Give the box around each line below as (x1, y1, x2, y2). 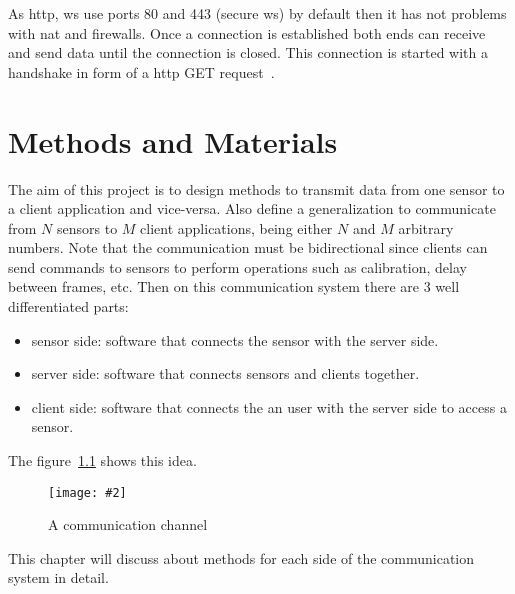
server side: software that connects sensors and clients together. (31, 363, 420, 384)
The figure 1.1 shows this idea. (8, 450, 197, 471)
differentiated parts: (8, 296, 129, 317)
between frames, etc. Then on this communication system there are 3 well (8, 276, 460, 297)
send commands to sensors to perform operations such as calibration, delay (8, 256, 467, 277)
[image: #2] (48, 485, 127, 500)
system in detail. (8, 567, 109, 588)
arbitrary (398, 217, 454, 238)
